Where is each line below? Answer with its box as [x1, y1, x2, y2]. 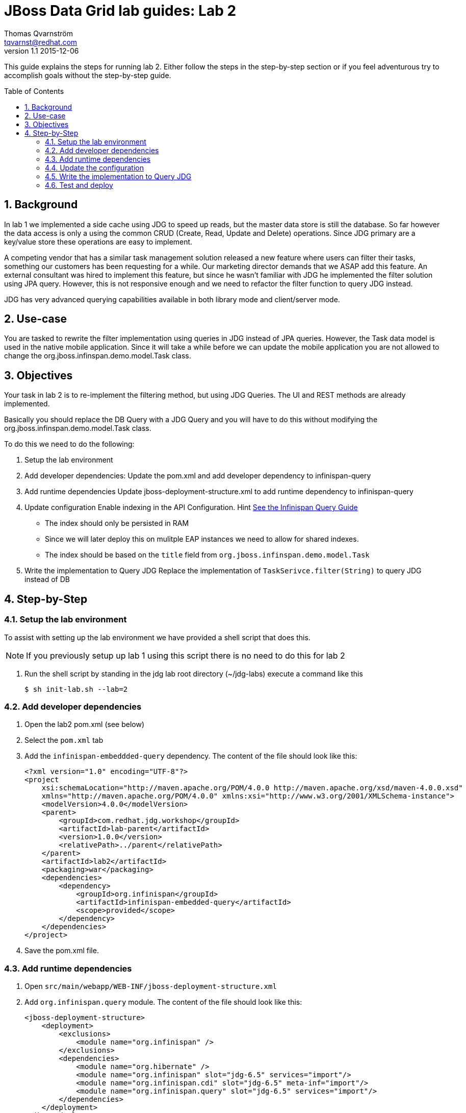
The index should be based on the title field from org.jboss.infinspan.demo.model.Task [45, 550, 370, 560]
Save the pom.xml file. [24, 946, 99, 955]
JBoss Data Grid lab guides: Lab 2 [4, 2, 237, 19]
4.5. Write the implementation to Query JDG [45, 172, 192, 181]
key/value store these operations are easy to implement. [4, 237, 193, 246]
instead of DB [24, 575, 70, 584]
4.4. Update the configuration [45, 163, 144, 172]
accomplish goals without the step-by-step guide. [4, 70, 171, 80]
